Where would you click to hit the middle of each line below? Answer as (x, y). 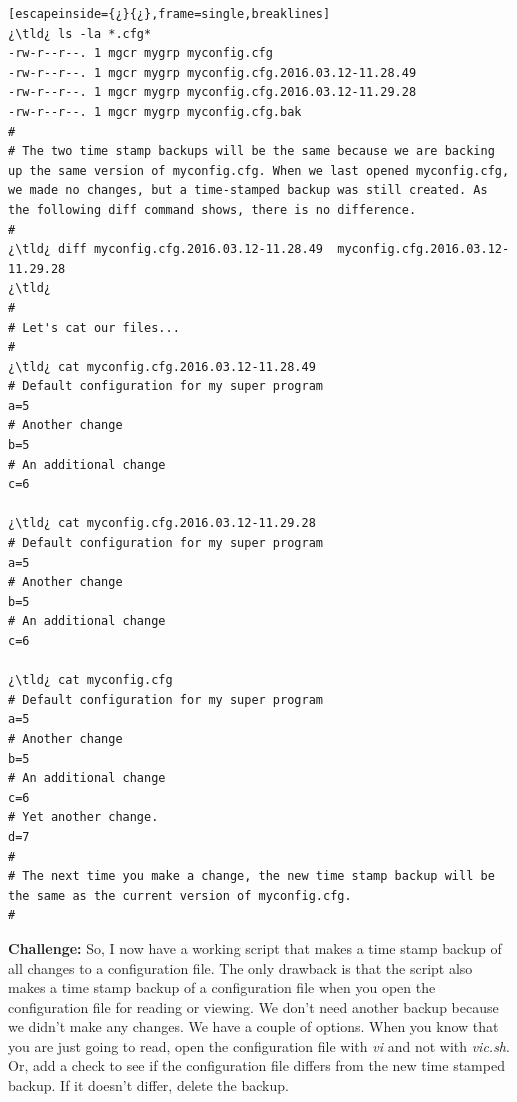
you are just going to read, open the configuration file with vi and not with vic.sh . (259, 1045)
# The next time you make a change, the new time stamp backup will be (251, 876)
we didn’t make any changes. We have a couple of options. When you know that (253, 1026)
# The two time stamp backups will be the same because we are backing (251, 151)
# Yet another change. (83, 817)
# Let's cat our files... (94, 327)
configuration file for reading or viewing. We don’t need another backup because (253, 1006)
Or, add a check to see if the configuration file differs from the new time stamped (256, 1065)
